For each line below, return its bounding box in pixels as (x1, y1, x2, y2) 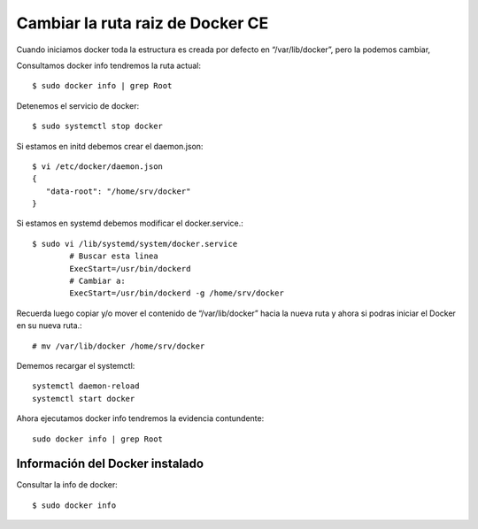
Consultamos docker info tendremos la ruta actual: (16, 60, 201, 71)
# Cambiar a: (69, 276, 126, 287)
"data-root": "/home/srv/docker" (45, 186, 191, 196)
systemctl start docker (32, 394, 135, 403)
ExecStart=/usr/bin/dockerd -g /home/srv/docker (69, 288, 285, 298)
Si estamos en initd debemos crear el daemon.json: (16, 141, 204, 151)
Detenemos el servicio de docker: (16, 100, 140, 111)
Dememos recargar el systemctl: (16, 360, 135, 371)
